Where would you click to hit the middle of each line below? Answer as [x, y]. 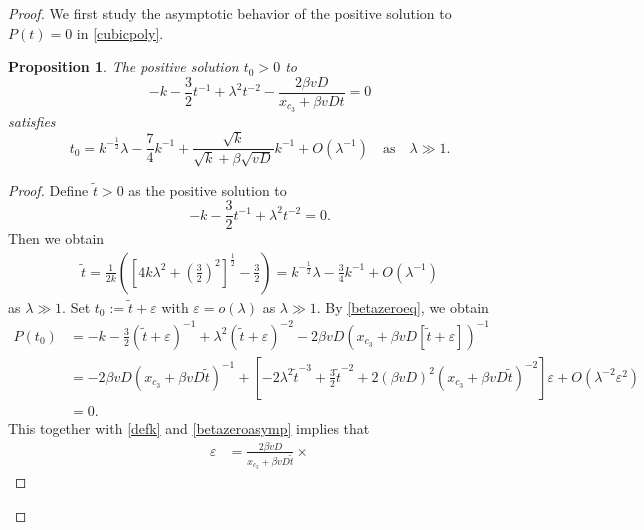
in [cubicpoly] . [120, 32]
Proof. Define [48, 189]
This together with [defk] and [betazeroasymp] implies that [189, 428]
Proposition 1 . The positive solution [123, 66]
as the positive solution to [207, 189]
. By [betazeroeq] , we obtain [402, 306]
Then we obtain [56, 238]
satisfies [32, 120]
